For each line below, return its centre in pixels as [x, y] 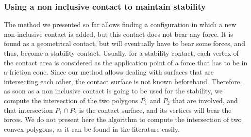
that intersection [28, 110]
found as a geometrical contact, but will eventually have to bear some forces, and [125, 43]
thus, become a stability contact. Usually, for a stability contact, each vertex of [121, 53]
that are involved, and [205, 100]
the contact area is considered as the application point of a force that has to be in [126, 62]
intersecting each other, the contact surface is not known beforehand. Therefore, [123, 81]
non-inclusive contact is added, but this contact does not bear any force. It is [118, 34]
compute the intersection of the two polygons [71, 100]
